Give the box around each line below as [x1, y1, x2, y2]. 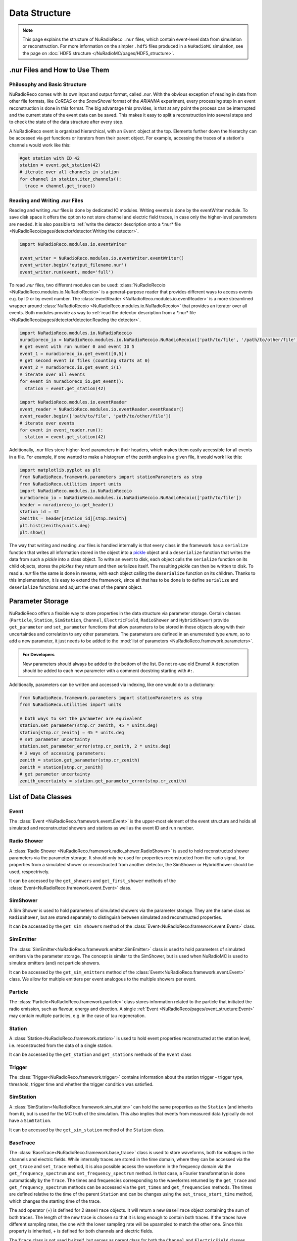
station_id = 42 [19, 509, 59, 515]
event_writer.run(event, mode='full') [19, 269, 114, 275]
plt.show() [19, 530, 46, 536]
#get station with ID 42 [19, 155, 80, 161]
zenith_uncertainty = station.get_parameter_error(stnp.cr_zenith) [19, 778, 187, 784]
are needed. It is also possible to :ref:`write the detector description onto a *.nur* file [9, 221, 181, 227]
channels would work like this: [9, 142, 71, 148]
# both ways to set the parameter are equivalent [19, 715, 143, 721]
